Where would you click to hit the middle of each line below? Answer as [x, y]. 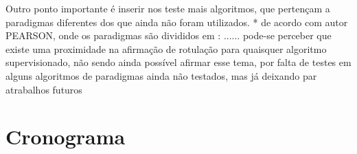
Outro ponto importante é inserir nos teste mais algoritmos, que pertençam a [168, 8]
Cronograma [66, 136]
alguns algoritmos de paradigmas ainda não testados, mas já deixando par [161, 75]
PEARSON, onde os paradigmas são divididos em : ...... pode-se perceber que [169, 35]
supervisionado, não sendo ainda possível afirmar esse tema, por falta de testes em [178, 62]
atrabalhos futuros [44, 89]
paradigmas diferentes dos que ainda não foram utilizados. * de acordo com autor [177, 22]
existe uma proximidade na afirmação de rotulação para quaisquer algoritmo [166, 48]
